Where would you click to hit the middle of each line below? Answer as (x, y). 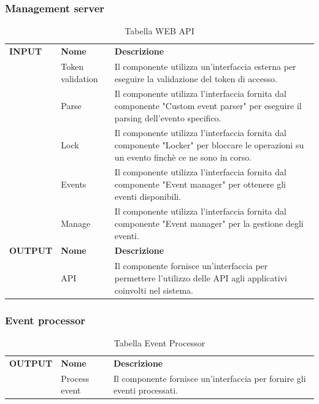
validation (79, 78)
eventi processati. (146, 390)
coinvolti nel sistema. (154, 290)
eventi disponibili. (148, 196)
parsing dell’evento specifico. (168, 117)
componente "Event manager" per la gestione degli (209, 223)
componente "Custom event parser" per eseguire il (208, 105)
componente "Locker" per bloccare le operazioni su (209, 144)
